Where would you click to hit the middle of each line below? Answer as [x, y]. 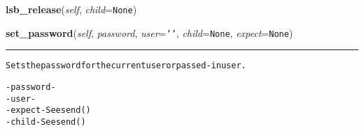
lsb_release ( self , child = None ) [71, 9]
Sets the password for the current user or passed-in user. [126, 66]
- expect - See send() [48, 110]
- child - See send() [46, 122]
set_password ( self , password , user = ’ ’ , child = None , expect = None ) [149, 32]
